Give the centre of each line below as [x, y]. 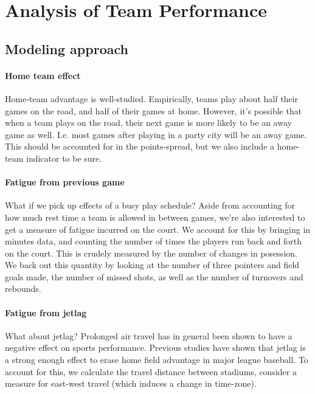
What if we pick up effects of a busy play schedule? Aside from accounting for [150, 205]
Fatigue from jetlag [46, 312]
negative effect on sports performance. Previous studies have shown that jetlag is [155, 347]
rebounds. [23, 289]
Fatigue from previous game [65, 182]
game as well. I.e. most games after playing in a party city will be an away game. [156, 134]
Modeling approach [67, 48]
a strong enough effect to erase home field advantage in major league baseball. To [157, 360]
